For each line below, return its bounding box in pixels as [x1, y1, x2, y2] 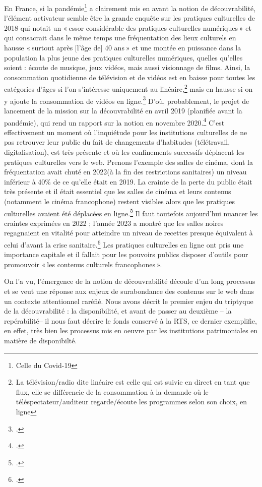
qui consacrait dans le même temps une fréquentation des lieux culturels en [4, 32, 236, 43]
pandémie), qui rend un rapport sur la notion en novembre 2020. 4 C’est [4, 115, 225, 128]
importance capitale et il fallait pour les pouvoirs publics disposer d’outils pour [4, 249, 248, 260]
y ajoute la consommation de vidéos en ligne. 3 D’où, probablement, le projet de [4, 94, 249, 106]
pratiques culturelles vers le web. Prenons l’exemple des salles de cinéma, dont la [4, 156, 253, 167]
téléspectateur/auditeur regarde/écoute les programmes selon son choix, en [16, 396, 247, 407]
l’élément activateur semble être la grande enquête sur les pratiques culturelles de [4, 13, 255, 23]
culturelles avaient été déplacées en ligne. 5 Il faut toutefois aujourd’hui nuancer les [4, 206, 258, 218]
